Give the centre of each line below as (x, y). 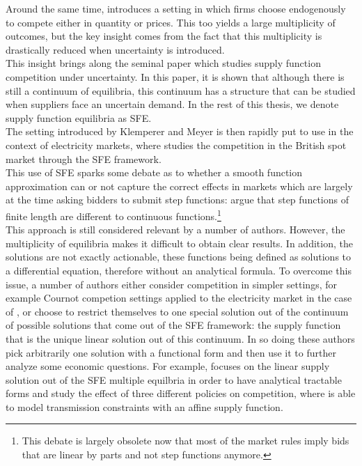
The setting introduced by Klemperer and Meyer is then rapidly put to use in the (180, 131)
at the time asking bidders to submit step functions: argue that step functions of (177, 200)
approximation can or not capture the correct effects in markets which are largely (179, 186)
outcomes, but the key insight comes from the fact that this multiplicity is (164, 36)
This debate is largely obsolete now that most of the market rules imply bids (186, 441)
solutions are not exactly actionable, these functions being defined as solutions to (179, 257)
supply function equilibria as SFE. (79, 117)
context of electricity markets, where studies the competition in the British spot (176, 145)
